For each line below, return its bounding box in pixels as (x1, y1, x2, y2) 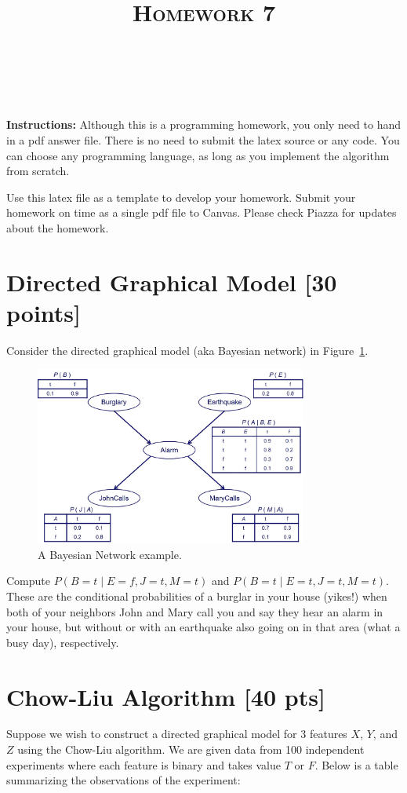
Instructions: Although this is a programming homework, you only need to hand (6, 116, 402, 133)
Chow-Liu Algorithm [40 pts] (6, 680, 325, 712)
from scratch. (6, 163, 70, 179)
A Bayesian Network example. (38, 546, 182, 562)
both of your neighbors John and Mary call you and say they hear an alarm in (6, 603, 383, 619)
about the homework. (6, 219, 109, 236)
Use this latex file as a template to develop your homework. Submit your (6, 188, 356, 205)
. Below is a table (314, 756, 398, 773)
